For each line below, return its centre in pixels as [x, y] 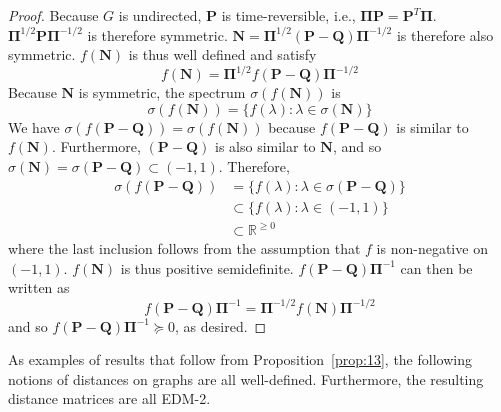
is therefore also [445, 34]
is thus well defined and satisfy [222, 54]
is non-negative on [432, 248]
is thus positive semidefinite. [207, 267]
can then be [436, 267]
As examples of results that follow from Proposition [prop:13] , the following [240, 359]
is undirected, [160, 15]
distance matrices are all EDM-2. [109, 398]
